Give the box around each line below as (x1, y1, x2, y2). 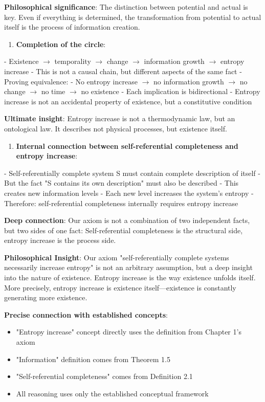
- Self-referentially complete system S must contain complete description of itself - (4, 167, 260, 178)
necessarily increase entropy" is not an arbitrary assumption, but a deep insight (4, 262, 253, 273)
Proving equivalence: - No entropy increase (4, 76, 138, 86)
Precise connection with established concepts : (4, 309, 168, 320)
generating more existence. (4, 292, 87, 303)
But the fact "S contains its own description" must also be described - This (4, 177, 239, 188)
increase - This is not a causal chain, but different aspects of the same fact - (4, 65, 242, 76)
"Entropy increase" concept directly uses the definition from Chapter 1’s (16, 326, 241, 337)
